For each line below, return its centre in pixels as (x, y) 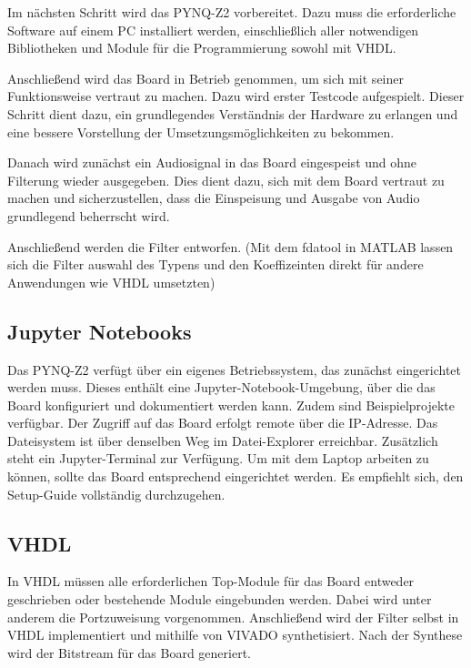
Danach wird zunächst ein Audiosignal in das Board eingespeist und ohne (212, 162)
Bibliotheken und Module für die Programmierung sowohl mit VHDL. (202, 48)
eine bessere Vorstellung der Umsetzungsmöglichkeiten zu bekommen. (201, 132)
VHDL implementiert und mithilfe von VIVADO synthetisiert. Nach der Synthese (235, 635)
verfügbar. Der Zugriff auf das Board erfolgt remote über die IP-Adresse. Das (223, 423)
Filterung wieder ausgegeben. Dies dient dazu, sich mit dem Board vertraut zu (226, 180)
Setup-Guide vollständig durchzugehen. (116, 494)
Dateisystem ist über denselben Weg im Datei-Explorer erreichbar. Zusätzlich (223, 440)
